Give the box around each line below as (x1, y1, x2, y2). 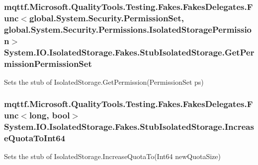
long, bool (29, 109, 70, 121)
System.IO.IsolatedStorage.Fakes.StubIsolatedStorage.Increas (4, 120, 254, 133)
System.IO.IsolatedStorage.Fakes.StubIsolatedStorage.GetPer (4, 46, 255, 58)
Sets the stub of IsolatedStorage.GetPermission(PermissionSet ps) (4, 76, 204, 87)
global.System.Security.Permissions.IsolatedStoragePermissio (4, 23, 252, 35)
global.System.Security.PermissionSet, (29, 11, 184, 24)
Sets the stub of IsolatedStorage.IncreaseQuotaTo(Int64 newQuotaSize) (4, 151, 221, 162)
